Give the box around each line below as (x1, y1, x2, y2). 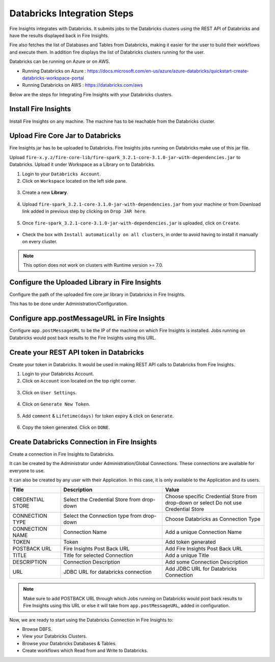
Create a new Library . (22, 189, 68, 196)
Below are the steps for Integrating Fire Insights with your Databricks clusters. (9, 91, 173, 97)
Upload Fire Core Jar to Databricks (9, 132, 121, 140)
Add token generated (165, 539, 216, 546)
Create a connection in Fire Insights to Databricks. (9, 451, 115, 457)
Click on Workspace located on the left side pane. (22, 178, 127, 184)
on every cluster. (22, 239, 58, 245)
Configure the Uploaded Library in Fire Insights (9, 278, 161, 287)
